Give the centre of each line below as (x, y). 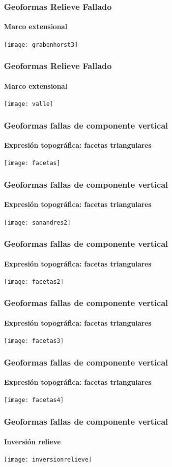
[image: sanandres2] (38, 222)
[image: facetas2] (34, 282)
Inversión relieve (32, 441)
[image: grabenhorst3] (41, 45)
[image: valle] (29, 104)
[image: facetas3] (34, 341)
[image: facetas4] (34, 400)
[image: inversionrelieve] (48, 459)
